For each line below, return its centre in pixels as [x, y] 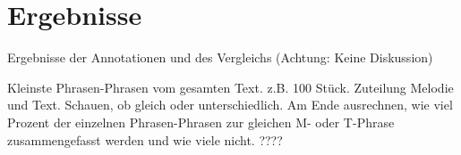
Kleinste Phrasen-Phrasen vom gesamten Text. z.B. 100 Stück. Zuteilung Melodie [230, 87]
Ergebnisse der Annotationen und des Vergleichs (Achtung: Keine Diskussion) [220, 57]
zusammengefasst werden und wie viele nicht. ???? [145, 139]
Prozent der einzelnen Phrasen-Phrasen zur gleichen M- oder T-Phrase [201, 122]
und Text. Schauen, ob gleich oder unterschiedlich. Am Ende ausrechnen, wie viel [230, 105]
